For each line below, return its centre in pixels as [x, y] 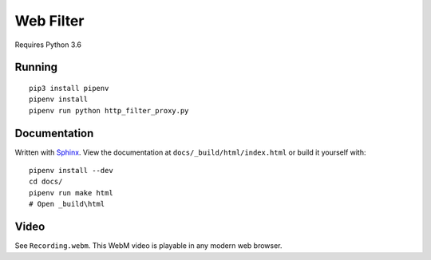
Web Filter [49, 21]
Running [36, 67]
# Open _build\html [67, 204]
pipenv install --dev [71, 171]
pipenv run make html [71, 193]
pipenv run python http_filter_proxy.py [109, 110]
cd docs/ [46, 182]
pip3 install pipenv [69, 88]
